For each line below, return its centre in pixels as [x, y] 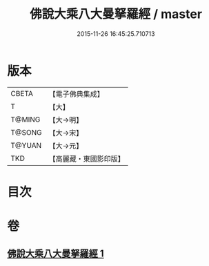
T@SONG [27, 132]
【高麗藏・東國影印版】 [87, 158]
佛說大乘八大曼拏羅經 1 [56, 254]
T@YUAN [26, 145]
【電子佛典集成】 [77, 94]
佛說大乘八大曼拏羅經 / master [116, 14]
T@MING [26, 120]
